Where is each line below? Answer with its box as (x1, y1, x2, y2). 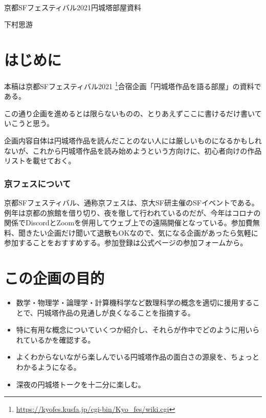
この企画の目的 (4, 267, 105, 288)
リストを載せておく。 (4, 155, 76, 166)
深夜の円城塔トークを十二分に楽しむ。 (16, 379, 145, 389)
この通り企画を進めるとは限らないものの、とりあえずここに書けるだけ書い (4, 108, 255, 118)
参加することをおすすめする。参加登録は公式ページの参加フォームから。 (4, 237, 248, 248)
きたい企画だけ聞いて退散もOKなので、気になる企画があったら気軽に (25, 227, 258, 238)
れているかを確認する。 (16, 334, 95, 345)
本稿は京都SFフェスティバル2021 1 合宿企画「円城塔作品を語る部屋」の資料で (4, 79, 261, 91)
